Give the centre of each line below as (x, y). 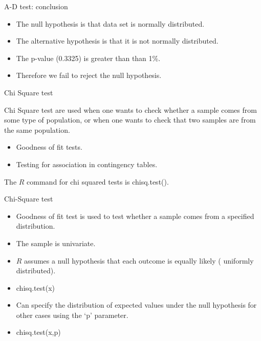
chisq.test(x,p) (38, 332)
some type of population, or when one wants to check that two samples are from (130, 120)
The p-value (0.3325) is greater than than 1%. (88, 58)
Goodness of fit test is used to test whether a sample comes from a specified (135, 216)
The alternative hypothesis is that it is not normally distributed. (117, 41)
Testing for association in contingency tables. (87, 164)
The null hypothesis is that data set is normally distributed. (110, 23)
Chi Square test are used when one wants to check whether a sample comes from (130, 109)
